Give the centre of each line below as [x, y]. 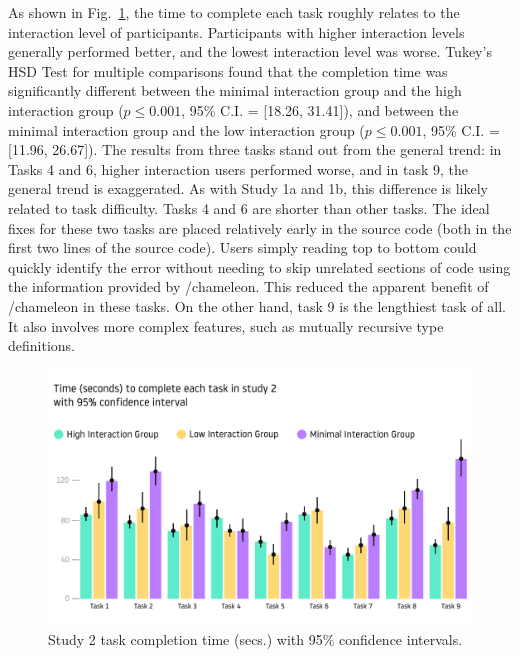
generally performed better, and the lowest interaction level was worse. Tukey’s [250, 51]
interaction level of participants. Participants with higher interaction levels [236, 31]
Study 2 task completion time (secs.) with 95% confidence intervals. [255, 638]
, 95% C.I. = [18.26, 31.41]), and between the [320, 109]
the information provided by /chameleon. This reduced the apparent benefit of [248, 286]
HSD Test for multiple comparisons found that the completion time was [228, 70]
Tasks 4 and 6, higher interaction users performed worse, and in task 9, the [238, 168]
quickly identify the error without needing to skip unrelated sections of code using [259, 266]
